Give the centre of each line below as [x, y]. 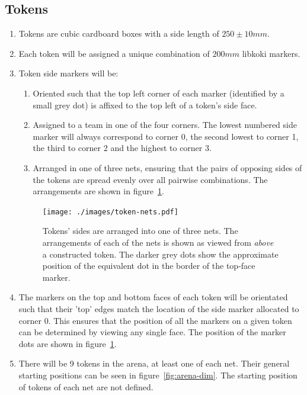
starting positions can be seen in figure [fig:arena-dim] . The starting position [158, 375]
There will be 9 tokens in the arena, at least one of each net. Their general [154, 363]
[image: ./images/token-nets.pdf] [110, 212]
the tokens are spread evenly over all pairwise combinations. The [150, 179]
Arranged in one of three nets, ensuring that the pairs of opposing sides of [167, 167]
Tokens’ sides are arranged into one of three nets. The [140, 231]
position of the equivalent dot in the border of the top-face [149, 266]
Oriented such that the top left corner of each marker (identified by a [159, 93]
